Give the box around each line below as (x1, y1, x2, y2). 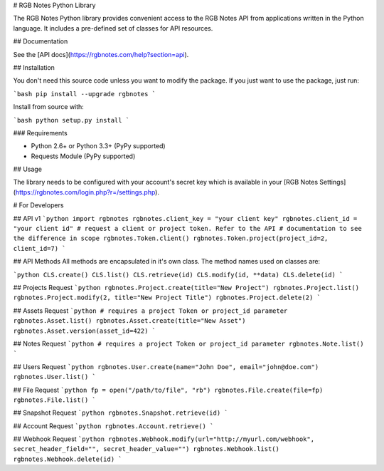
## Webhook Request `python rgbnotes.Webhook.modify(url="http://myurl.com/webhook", (13, 435, 315, 443)
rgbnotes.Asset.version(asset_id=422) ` (13, 326, 156, 335)
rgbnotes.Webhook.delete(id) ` (13, 455, 122, 463)
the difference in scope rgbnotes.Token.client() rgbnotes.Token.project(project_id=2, (13, 234, 329, 242)
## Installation (13, 63, 55, 71)
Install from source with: (13, 103, 85, 111)
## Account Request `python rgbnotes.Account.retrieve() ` (13, 421, 214, 430)
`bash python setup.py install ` (13, 116, 130, 124)
